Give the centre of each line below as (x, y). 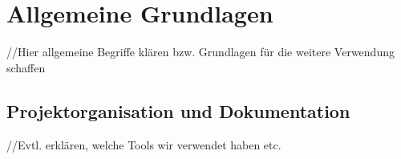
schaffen (26, 67)
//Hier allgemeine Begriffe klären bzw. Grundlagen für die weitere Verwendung (200, 52)
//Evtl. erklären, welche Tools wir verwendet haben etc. (144, 144)
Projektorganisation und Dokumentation (178, 110)
